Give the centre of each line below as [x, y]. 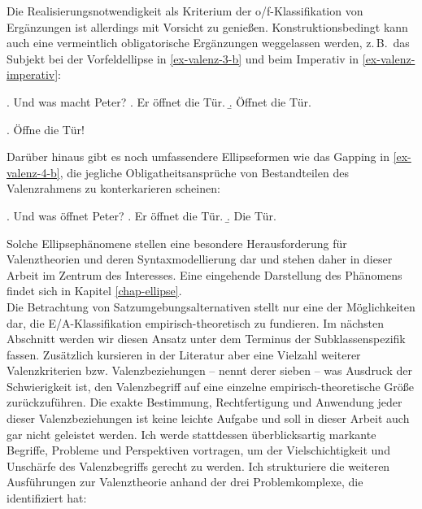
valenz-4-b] [33, 172]
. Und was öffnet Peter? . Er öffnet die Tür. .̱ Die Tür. [141, 215]
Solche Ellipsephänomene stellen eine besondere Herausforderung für [177, 243]
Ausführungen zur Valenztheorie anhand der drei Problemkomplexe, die [185, 482]
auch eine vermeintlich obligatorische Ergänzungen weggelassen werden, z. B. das [208, 43]
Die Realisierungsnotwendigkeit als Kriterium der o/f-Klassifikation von [185, 11]
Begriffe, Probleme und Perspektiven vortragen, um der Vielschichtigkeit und [198, 450]
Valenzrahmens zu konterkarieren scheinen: [113, 188]
